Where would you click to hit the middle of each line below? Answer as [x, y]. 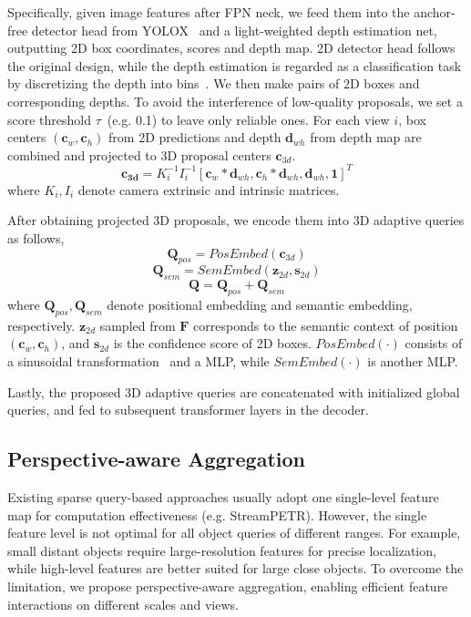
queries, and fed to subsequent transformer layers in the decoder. [188, 410]
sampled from [138, 325]
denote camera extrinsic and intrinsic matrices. [209, 189]
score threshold [50, 119]
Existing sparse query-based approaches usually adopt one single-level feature [223, 496]
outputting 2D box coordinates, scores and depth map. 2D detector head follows [231, 48]
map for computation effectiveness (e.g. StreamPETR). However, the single [217, 514]
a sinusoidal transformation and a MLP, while [138, 361]
